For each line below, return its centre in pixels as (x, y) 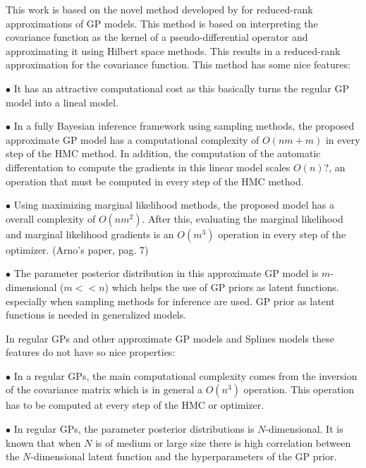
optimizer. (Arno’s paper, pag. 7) (77, 249)
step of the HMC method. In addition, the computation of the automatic (163, 153)
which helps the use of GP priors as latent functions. (225, 287)
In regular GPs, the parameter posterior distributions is (134, 429)
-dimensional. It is (304, 429)
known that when (43, 442)
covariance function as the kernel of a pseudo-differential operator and (157, 37)
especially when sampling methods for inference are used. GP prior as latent (170, 301)
